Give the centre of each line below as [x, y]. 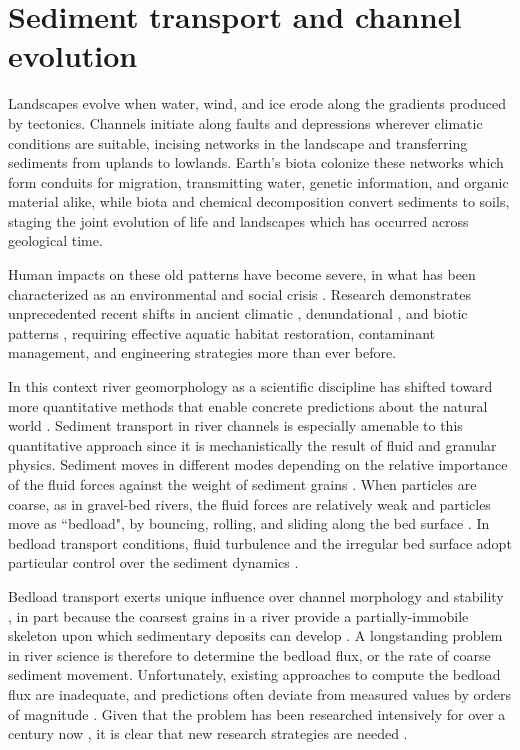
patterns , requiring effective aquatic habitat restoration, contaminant [221, 332]
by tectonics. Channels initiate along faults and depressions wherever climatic [245, 122]
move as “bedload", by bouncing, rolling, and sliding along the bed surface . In [249, 523]
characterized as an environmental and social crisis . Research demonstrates [239, 293]
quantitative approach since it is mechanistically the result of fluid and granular [252, 444]
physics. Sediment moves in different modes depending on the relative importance [258, 464]
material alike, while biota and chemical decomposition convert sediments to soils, [259, 201]
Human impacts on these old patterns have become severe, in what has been [242, 274]
